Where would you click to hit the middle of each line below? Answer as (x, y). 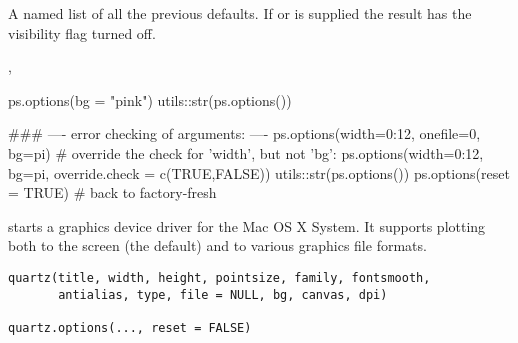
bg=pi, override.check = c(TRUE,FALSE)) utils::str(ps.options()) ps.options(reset (259, 172)
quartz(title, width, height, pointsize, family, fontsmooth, (219, 277)
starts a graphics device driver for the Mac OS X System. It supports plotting (247, 225)
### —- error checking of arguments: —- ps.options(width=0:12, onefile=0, (244, 133)
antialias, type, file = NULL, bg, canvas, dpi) (223, 294)
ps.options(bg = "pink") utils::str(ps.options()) (150, 99)
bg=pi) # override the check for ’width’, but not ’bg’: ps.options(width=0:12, (246, 152)
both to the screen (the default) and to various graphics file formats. (217, 245)
